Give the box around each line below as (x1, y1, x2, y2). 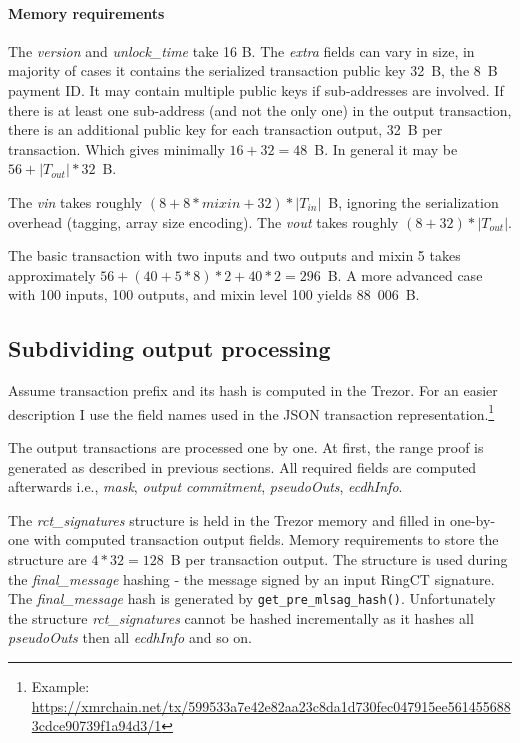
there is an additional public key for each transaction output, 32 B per (8, 119, 443, 140)
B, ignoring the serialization (328, 191, 499, 212)
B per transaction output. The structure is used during (170, 548, 508, 569)
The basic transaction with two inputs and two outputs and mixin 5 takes (8, 245, 461, 266)
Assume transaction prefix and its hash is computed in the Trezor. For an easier (8, 380, 498, 401)
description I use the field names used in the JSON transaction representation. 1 (8, 400, 495, 424)
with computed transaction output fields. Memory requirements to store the (33, 529, 499, 550)
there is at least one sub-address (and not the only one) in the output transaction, (8, 99, 512, 120)
